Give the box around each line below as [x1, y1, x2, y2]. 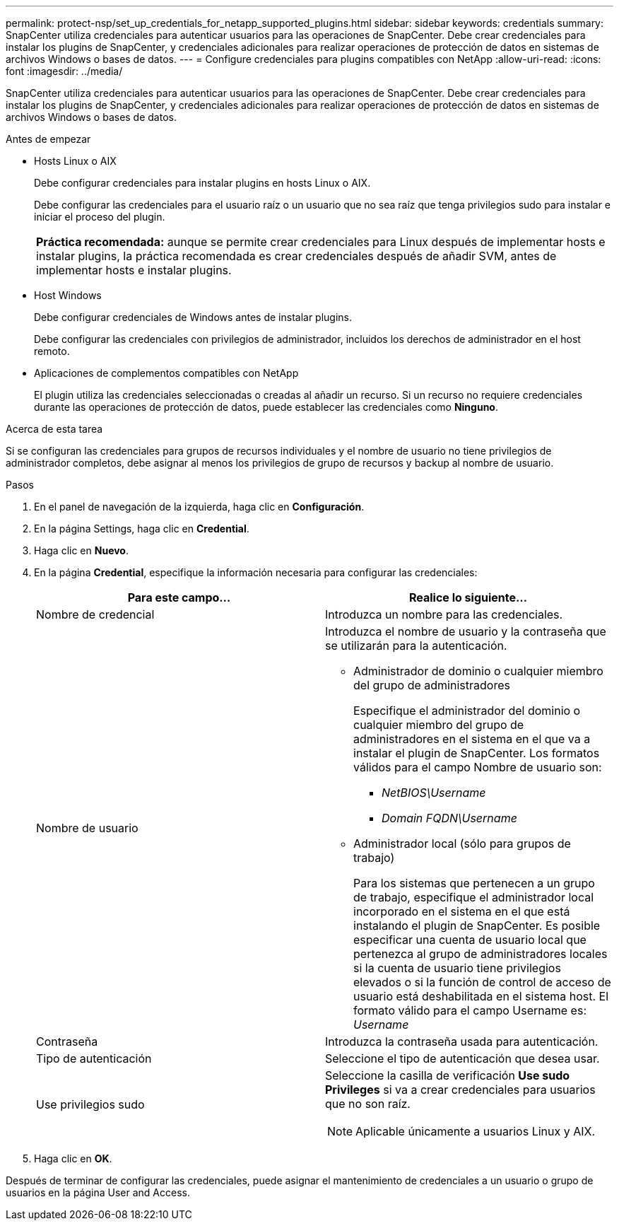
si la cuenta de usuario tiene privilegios [353, 961, 561, 975]
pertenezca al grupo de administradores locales [353, 947, 608, 961]
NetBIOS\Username [382, 786, 486, 800]
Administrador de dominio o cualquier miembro [353, 664, 603, 678]
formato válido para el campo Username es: [353, 1003, 586, 1017]
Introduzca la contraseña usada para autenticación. [325, 1034, 599, 1049]
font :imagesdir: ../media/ [6, 65, 123, 77]
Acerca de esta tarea [6, 423, 103, 435]
